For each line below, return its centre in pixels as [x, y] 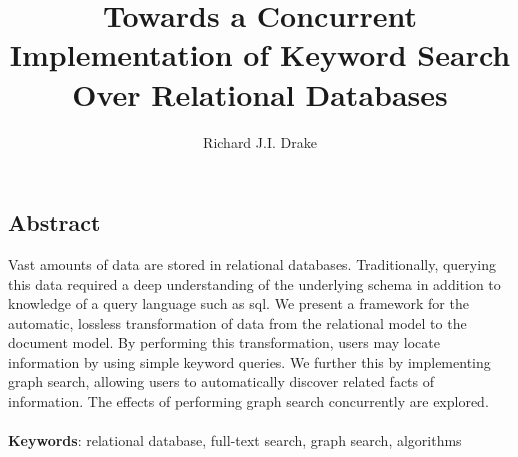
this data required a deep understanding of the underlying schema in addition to [254, 283]
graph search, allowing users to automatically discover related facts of [221, 381]
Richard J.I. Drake [260, 141]
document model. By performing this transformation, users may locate [224, 342]
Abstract [54, 222]
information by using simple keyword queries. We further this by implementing [249, 361]
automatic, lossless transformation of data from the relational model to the [237, 322]
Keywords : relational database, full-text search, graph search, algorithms [235, 440]
